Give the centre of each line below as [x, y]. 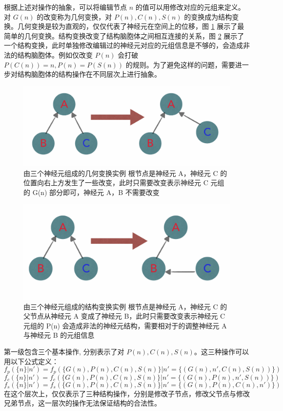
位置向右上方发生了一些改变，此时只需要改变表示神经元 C [116, 183]
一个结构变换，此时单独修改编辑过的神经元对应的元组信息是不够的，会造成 [123, 45]
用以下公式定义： [31, 361]
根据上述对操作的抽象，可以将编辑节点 [65, 7]
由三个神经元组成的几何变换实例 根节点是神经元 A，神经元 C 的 [125, 173]
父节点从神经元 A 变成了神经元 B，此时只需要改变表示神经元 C [124, 316]
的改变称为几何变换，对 [74, 16]
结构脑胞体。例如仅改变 [55, 54]
